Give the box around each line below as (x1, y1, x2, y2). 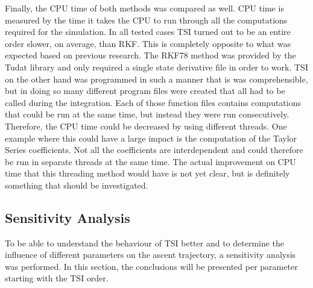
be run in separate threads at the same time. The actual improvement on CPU (5, 155, 296, 167)
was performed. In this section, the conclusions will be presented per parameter (5, 260, 298, 272)
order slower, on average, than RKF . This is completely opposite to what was (5, 37, 291, 49)
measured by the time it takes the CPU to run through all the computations (5, 13, 288, 26)
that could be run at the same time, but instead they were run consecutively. (5, 108, 289, 121)
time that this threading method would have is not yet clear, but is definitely (5, 167, 290, 180)
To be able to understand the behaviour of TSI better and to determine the (5, 236, 285, 249)
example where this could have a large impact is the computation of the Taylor (5, 131, 297, 144)
